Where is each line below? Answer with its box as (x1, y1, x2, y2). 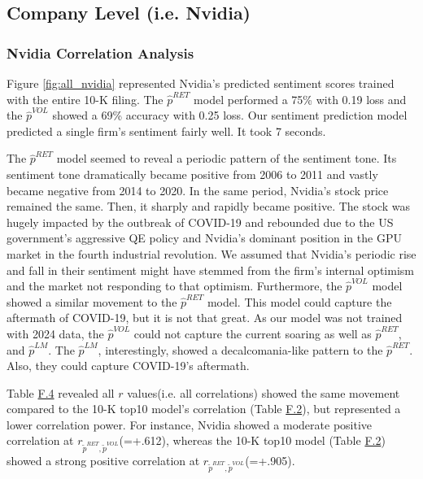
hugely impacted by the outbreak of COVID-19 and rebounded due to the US (7, 213, 394, 230)
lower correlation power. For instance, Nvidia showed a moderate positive (7, 416, 373, 433)
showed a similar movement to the (7, 293, 177, 310)
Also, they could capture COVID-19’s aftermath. (7, 357, 250, 374)
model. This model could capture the (207, 293, 392, 310)
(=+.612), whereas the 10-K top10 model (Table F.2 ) (119, 432, 386, 449)
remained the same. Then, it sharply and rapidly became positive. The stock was (7, 198, 410, 215)
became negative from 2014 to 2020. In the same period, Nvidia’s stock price (7, 181, 389, 198)
